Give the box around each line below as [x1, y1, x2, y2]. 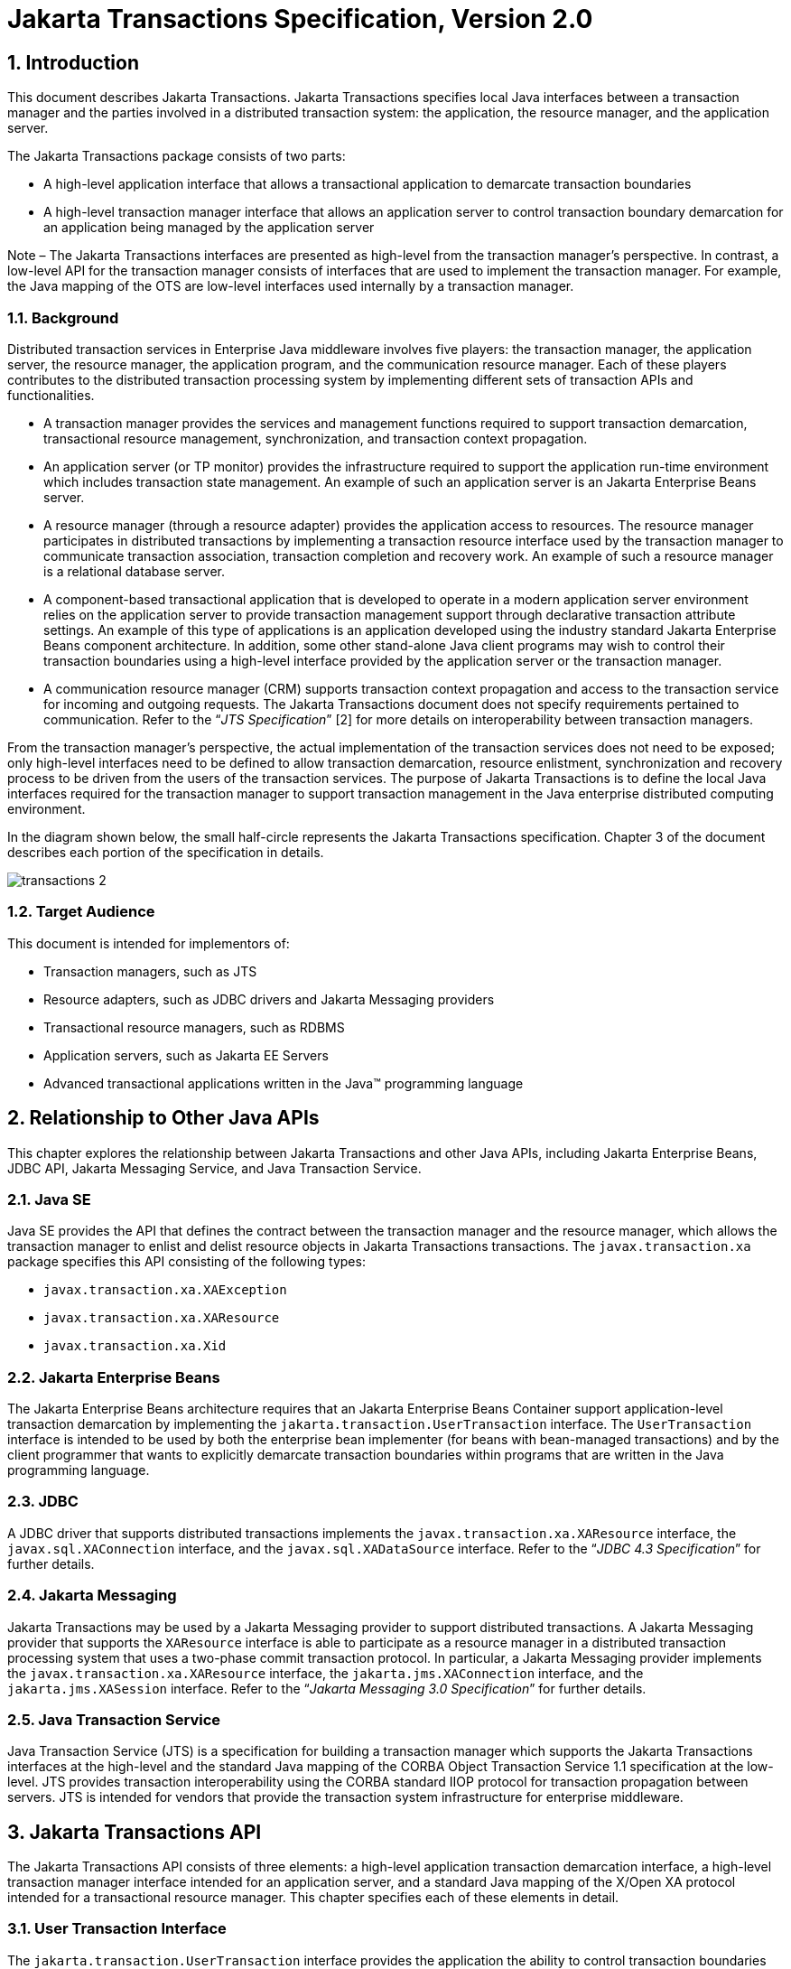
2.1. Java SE [7, 1190, 91, 1208]
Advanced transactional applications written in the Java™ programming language [43, 1075, 524, 1091]
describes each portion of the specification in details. [7, 844, 324, 860]
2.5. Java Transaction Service [7, 1710, 221, 1729]
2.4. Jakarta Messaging [7, 1586, 177, 1605]
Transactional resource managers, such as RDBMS [43, 1019, 345, 1035]
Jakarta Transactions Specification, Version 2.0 [7, 4, 593, 34]
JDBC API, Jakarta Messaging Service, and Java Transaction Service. [7, 1160, 422, 1176]
